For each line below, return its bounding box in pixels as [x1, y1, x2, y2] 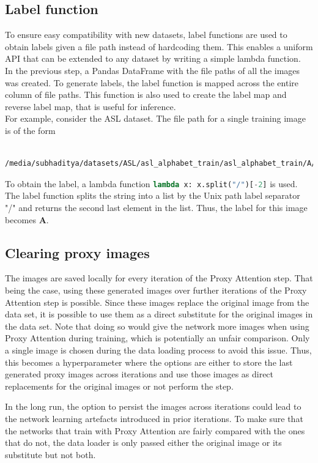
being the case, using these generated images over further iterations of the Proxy [5, 283, 307, 296]
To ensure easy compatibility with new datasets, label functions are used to [5, 28, 287, 41]
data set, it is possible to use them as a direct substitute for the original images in [5, 308, 313, 320]
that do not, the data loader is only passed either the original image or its [5, 436, 282, 449]
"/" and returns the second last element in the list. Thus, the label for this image [5, 201, 308, 213]
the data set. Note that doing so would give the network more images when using [5, 319, 309, 332]
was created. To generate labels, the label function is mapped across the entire [5, 76, 299, 89]
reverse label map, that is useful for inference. [5, 100, 176, 113]
